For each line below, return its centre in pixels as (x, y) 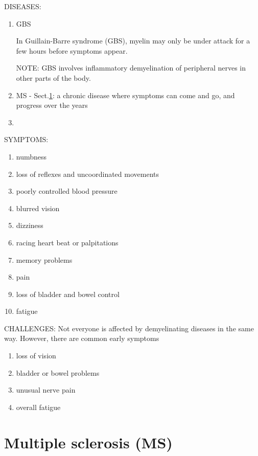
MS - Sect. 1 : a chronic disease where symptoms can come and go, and (125, 95)
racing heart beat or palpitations (67, 242)
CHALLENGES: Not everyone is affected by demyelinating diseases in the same (129, 328)
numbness (31, 156)
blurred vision (38, 208)
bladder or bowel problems (58, 372)
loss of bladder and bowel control (68, 294)
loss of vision (36, 356)
